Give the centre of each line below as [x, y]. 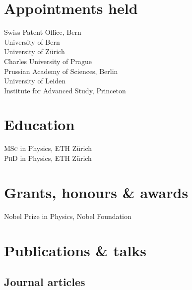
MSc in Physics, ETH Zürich [48, 148]
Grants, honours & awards [96, 192]
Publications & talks [75, 250]
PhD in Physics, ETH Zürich [48, 158]
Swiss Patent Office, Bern [43, 32]
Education [39, 124]
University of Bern [32, 41]
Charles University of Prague [48, 61]
